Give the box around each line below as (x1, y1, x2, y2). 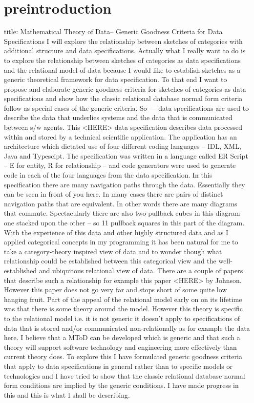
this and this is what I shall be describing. (4, 389, 130, 400)
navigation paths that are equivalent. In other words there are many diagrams (4, 198, 237, 208)
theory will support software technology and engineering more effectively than (4, 342, 237, 352)
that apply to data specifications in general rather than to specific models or (4, 361, 233, 371)
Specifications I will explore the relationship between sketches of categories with (4, 36, 243, 46)
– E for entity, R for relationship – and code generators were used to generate (4, 160, 236, 170)
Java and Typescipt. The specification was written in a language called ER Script (4, 150, 248, 161)
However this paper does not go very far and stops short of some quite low (4, 284, 227, 295)
